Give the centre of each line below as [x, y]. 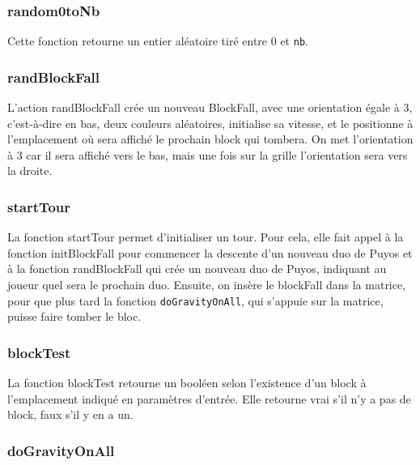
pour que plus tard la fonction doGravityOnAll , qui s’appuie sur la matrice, [195, 300]
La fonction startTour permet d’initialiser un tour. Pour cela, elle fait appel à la [206, 237]
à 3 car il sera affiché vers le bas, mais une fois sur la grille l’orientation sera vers [208, 154]
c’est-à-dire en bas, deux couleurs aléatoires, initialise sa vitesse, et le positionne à [210, 123]
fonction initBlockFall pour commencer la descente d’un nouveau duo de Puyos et [210, 252]
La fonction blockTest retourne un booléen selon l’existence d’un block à [187, 383]
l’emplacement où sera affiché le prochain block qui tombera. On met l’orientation [210, 139]
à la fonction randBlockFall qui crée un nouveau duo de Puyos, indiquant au [197, 269]
